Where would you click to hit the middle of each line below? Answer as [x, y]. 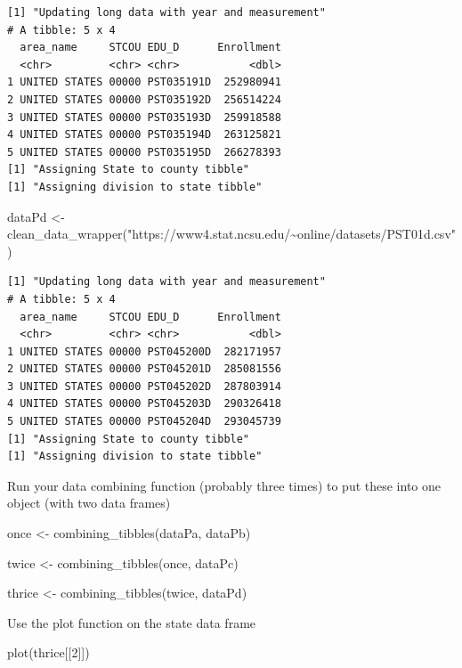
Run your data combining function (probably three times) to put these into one [224, 485]
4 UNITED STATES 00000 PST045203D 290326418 [144, 404]
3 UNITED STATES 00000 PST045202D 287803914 [144, 386]
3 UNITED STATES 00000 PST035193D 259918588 [144, 117]
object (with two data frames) [89, 503]
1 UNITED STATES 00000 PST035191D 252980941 [144, 82]
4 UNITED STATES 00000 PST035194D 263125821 [144, 135]
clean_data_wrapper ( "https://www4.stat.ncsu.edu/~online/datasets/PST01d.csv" [232, 234]
